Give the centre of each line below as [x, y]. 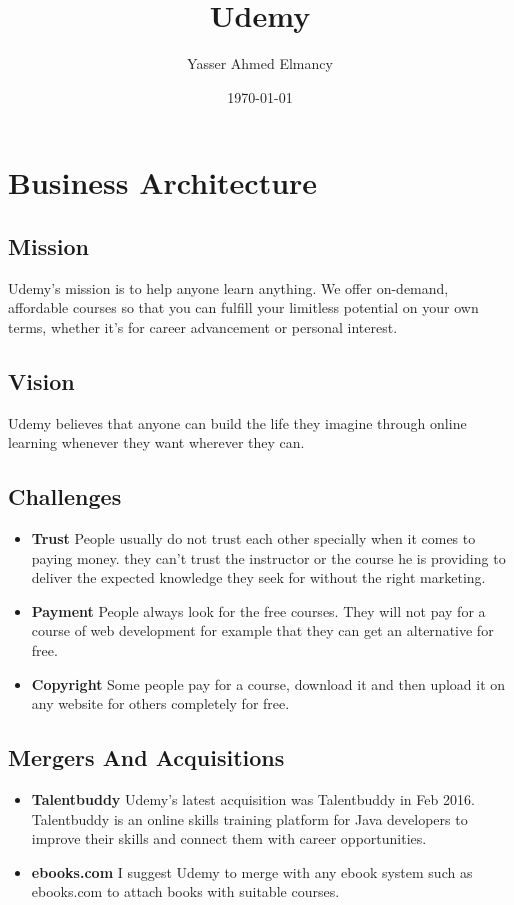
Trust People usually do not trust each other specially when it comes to [253, 538]
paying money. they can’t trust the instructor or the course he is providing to [268, 557]
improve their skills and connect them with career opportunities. [229, 838]
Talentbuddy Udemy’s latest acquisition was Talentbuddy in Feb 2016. [253, 799]
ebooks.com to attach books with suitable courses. [185, 891]
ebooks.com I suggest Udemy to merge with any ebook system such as [252, 871]
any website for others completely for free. [160, 703]
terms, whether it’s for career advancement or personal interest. [203, 326]
